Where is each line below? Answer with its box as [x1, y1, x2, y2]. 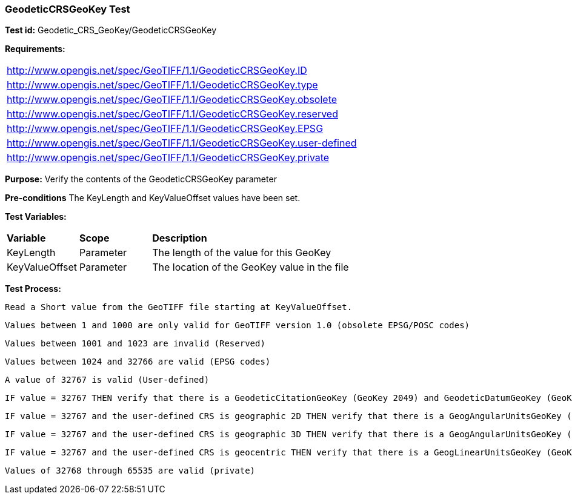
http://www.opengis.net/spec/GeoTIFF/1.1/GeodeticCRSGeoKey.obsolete [7, 93, 338, 106]
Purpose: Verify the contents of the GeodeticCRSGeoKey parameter [5, 174, 277, 185]
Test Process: [5, 283, 61, 294]
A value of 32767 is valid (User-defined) [5, 375, 210, 385]
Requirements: [5, 44, 65, 55]
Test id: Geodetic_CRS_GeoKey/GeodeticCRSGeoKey [5, 25, 217, 36]
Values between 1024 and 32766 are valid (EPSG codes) [5, 357, 271, 367]
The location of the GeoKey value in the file [152, 261, 349, 274]
